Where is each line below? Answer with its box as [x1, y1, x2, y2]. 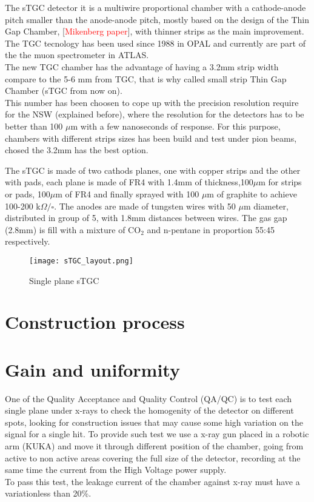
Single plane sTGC [29, 274, 99, 286]
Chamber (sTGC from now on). [5, 84, 122, 97]
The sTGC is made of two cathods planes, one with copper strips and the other [5, 163, 301, 176]
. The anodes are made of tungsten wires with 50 [54, 199, 236, 212]
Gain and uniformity [5, 357, 180, 381]
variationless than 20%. [5, 487, 92, 500]
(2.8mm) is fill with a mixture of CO [5, 223, 141, 236]
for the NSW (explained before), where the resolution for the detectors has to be [5, 108, 304, 121]
